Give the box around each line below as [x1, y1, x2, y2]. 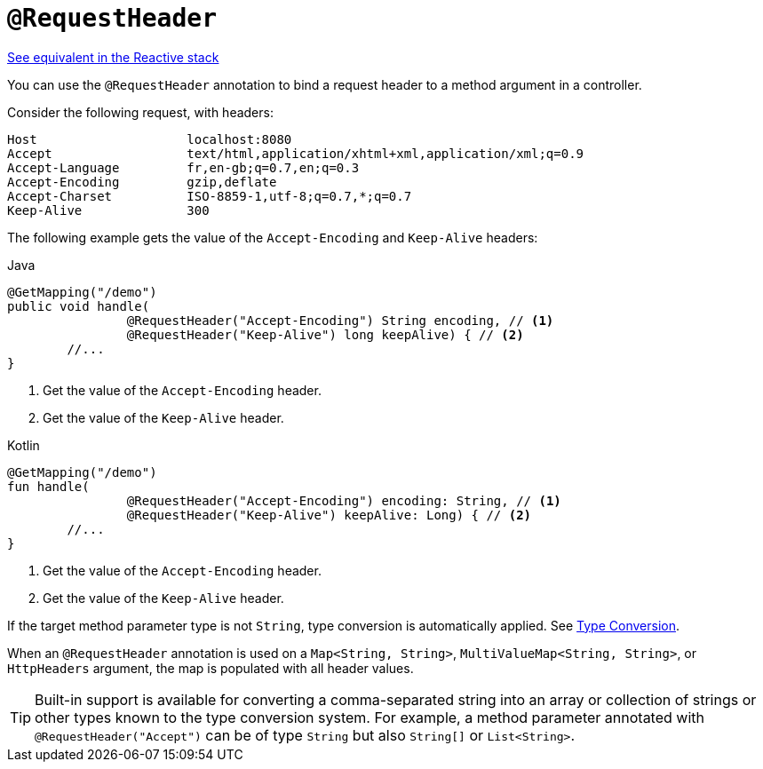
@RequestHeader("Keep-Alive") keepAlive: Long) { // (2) [126, 507, 532, 522]
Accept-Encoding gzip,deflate [7, 174, 277, 189]
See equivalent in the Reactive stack [7, 49, 219, 65]
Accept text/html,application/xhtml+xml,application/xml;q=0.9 [7, 146, 584, 161]
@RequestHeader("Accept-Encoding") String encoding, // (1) [126, 313, 554, 328]
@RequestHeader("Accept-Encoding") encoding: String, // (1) [126, 493, 561, 508]
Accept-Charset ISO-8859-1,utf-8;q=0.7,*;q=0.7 [7, 188, 412, 203]
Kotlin [7, 437, 40, 453]
